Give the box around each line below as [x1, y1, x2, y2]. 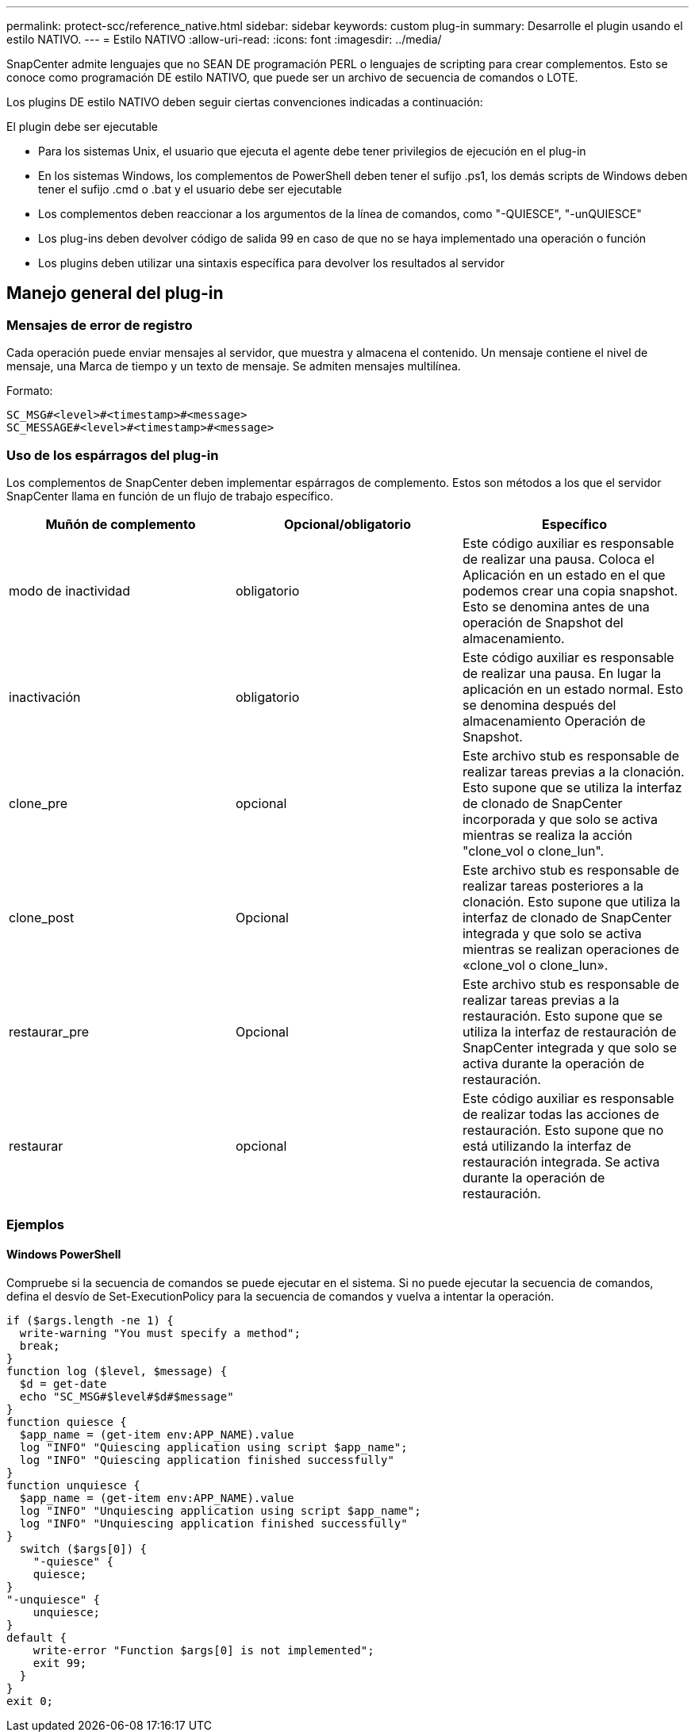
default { [6, 1630, 67, 1644]
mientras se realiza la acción [462, 826, 632, 843]
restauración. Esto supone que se [462, 1007, 663, 1024]
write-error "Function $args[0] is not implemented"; [33, 1643, 374, 1657]
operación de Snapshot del [462, 614, 624, 630]
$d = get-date [19, 1377, 107, 1390]
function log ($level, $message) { [6, 1364, 228, 1378]
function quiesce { [6, 1415, 127, 1428]
